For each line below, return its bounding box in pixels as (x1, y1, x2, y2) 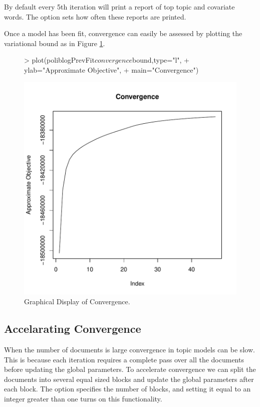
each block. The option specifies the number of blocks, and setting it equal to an (4, 383, 251, 394)
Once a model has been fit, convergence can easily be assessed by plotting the (4, 28, 242, 39)
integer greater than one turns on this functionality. (4, 393, 162, 403)
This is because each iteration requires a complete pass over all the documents (4, 354, 244, 364)
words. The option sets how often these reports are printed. (4, 11, 186, 22)
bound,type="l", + (132, 55, 189, 65)
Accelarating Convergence (4, 321, 141, 336)
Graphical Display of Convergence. (24, 296, 130, 307)
